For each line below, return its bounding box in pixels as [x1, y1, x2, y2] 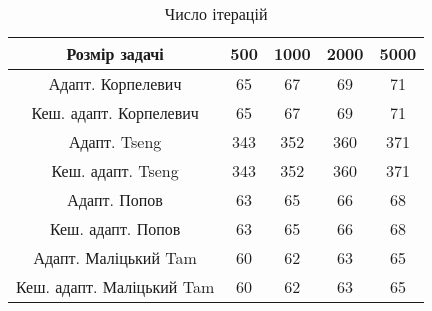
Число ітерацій [164, 2, 268, 25]
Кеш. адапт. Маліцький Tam [16, 275, 215, 298]
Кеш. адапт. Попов [49, 217, 181, 240]
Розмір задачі [66, 42, 164, 65]
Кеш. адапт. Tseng [51, 159, 179, 182]
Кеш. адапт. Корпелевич [31, 101, 199, 124]
